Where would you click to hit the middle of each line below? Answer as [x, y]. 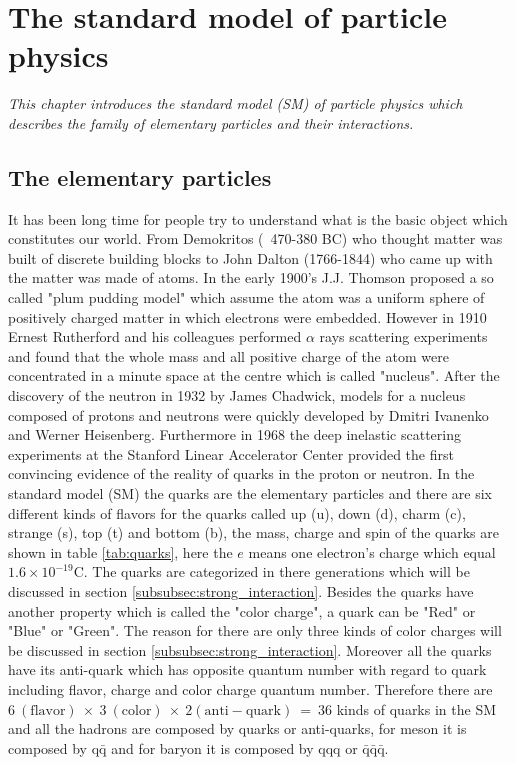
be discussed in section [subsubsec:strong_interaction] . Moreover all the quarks [250, 649]
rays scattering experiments [403, 336]
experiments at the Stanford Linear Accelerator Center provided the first [231, 453]
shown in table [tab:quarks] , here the [120, 551]
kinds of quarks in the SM [416, 708]
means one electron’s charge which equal [372, 551]
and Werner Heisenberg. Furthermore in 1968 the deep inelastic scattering [234, 434]
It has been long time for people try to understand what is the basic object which [258, 218]
